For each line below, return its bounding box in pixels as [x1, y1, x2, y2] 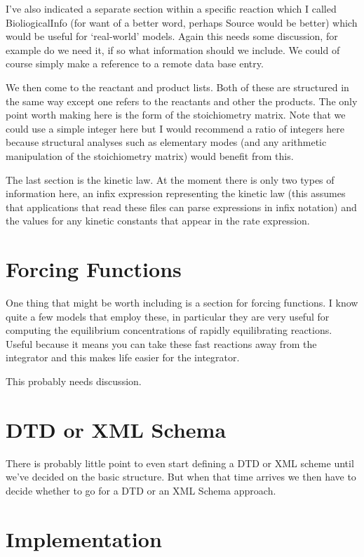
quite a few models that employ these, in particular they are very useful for [6, 309, 330, 323]
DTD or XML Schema [6, 415, 227, 443]
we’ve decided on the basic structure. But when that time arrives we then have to [6, 469, 356, 484]
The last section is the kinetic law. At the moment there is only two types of [6, 172, 335, 187]
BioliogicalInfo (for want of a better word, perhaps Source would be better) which [6, 15, 358, 29]
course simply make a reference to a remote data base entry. [6, 56, 264, 71]
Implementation [6, 524, 162, 553]
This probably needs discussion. [6, 374, 142, 388]
